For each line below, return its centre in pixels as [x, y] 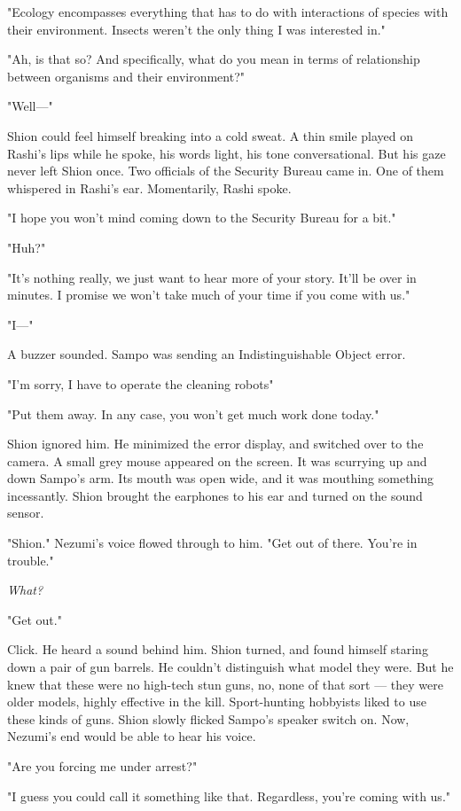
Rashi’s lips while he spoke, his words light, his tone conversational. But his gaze [227, 153]
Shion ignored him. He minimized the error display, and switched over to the [215, 444]
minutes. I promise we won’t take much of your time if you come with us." [209, 295]
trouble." [31, 560]
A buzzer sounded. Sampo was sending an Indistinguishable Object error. [207, 354]
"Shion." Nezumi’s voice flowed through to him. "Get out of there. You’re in [212, 543]
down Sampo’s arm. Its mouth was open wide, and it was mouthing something [221, 478]
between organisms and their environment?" [126, 76]
